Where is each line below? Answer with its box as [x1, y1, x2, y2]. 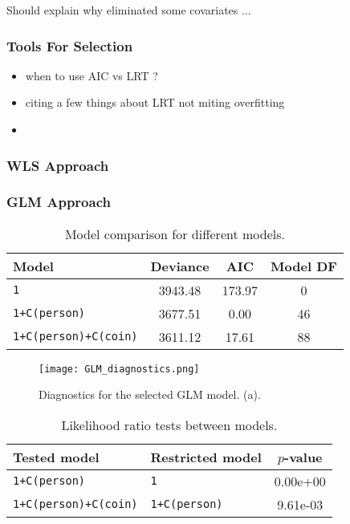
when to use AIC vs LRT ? [25, 67, 158, 83]
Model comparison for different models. [64, 224, 285, 243]
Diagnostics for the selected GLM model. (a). [39, 386, 261, 403]
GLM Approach [6, 192, 111, 212]
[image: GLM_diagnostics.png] [39, 363, 200, 375]
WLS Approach [6, 155, 109, 175]
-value [284, 447, 323, 466]
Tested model [13, 447, 100, 466]
